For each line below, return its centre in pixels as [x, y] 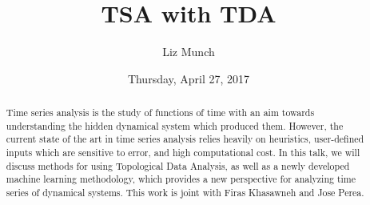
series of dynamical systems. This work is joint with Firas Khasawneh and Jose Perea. [185, 193]
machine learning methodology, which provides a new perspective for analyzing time [181, 179]
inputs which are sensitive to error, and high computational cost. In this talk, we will [183, 153]
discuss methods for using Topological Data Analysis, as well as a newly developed [178, 165]
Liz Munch [189, 52]
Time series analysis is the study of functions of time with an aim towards [160, 113]
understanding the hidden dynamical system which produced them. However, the [175, 125]
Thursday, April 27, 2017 [189, 78]
